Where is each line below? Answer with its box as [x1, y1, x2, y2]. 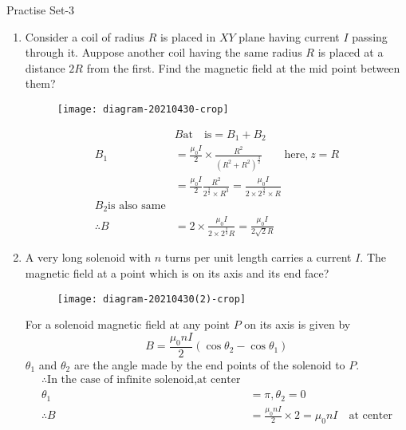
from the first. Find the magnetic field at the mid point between [86, 59, 400, 76]
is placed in [160, 28, 216, 45]
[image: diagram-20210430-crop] [57, 103, 229, 115]
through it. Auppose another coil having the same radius [25, 44, 302, 61]
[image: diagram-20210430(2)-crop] [57, 293, 246, 305]
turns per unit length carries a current [164, 249, 352, 266]
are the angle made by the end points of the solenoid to [73, 356, 345, 373]
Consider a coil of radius [25, 28, 144, 45]
